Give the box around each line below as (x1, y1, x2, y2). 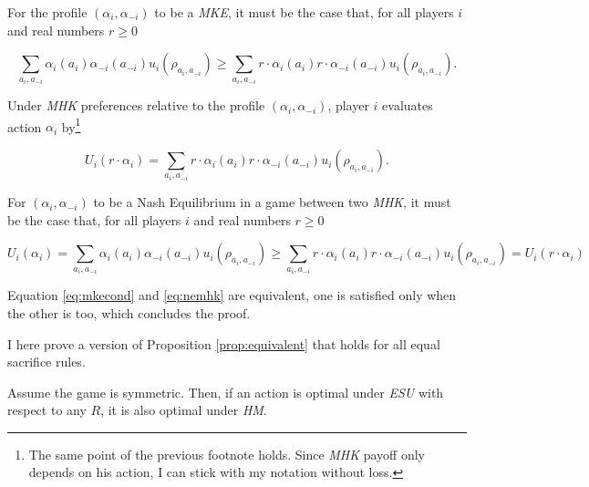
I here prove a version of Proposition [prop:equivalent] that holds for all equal (7, 334, 440, 353)
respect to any (7, 400, 87, 420)
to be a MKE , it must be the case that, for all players (154, 3, 454, 21)
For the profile (7, 3, 88, 21)
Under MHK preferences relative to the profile (7, 96, 265, 115)
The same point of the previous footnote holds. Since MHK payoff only (28, 444, 425, 463)
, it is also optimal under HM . (100, 400, 267, 420)
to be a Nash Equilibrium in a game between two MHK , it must (93, 192, 451, 212)
